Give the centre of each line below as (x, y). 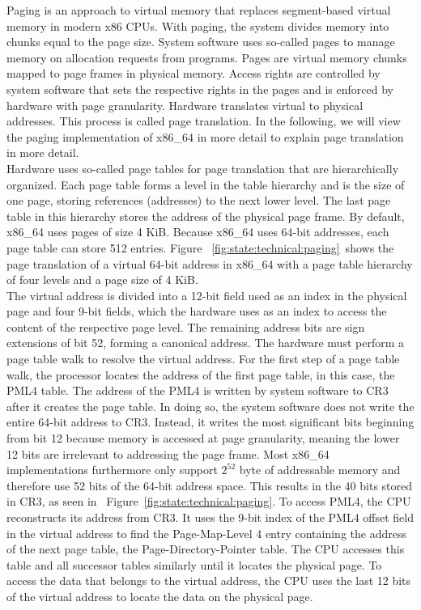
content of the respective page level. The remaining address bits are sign (186, 326)
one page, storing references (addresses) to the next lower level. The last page (199, 200)
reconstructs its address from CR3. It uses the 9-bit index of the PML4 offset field (210, 517)
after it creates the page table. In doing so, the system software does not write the (210, 406)
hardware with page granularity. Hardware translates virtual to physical (185, 105)
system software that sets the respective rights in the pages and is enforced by (200, 89)
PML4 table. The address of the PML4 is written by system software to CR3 (198, 390)
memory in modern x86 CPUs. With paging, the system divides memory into (198, 25)
